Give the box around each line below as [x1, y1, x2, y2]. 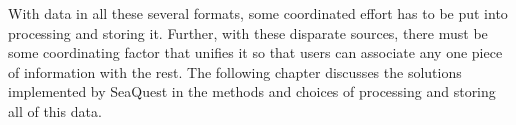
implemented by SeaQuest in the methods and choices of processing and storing [8, 81, 496, 102]
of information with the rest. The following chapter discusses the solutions [8, 61, 462, 82]
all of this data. [8, 100, 102, 121]
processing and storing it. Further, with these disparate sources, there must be [8, 22, 488, 43]
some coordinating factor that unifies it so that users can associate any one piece [8, 42, 503, 63]
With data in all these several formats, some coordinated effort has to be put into [8, 3, 508, 23]
